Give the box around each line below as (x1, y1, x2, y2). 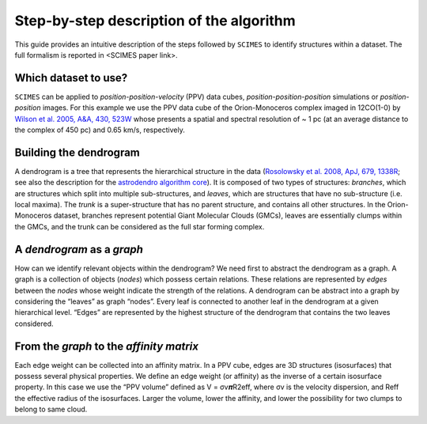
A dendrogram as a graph (14, 242, 144, 256)
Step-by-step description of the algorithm (14, 12, 296, 29)
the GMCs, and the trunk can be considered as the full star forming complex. (14, 221, 265, 231)
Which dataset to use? (14, 71, 128, 85)
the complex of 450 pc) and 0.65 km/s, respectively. (14, 125, 185, 134)
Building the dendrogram (14, 146, 140, 159)
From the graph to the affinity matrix (14, 339, 199, 353)
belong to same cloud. (14, 404, 88, 415)
